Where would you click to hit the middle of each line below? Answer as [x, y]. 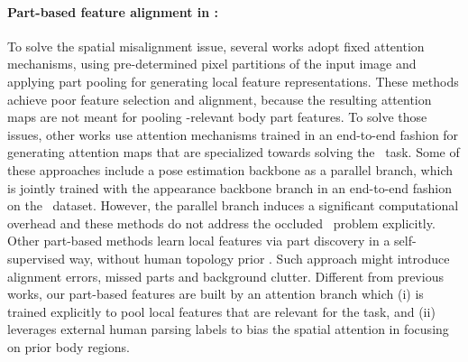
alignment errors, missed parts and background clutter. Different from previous [225, 276]
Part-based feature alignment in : [113, 11]
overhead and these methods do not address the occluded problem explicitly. [221, 223]
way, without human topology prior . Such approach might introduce [259, 258]
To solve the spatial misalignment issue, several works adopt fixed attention [216, 46]
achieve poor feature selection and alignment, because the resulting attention [220, 99]
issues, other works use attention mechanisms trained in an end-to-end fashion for [233, 134]
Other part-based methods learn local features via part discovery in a [199, 241]
